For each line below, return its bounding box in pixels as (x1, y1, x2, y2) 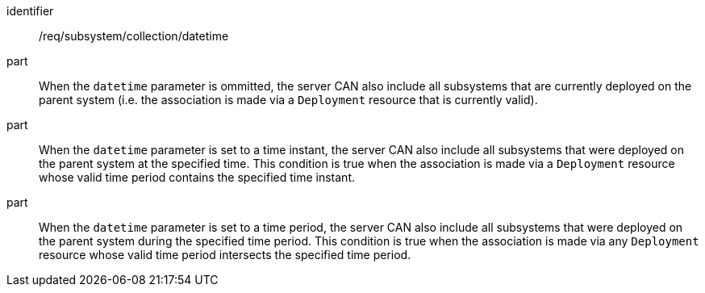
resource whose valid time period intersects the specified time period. (39, 248, 411, 262)
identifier (6, 4, 54, 18)
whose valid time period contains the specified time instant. (39, 170, 355, 184)
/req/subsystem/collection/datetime (39, 29, 229, 43)
